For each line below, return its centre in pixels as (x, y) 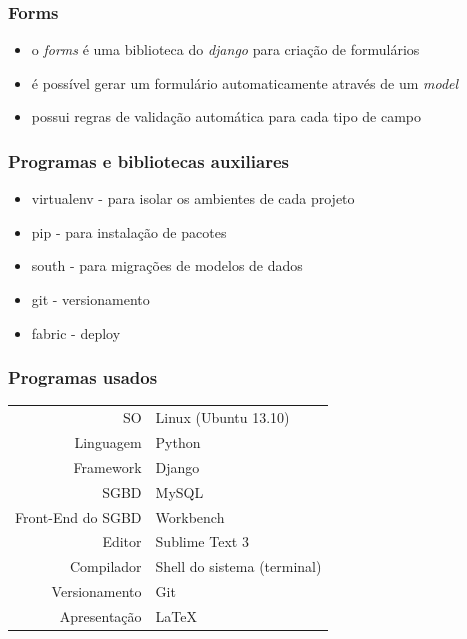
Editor (122, 541)
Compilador (105, 566)
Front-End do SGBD (78, 516)
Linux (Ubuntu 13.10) (222, 417)
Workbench (190, 516)
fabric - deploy (76, 332)
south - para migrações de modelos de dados (167, 265)
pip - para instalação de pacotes (129, 231)
